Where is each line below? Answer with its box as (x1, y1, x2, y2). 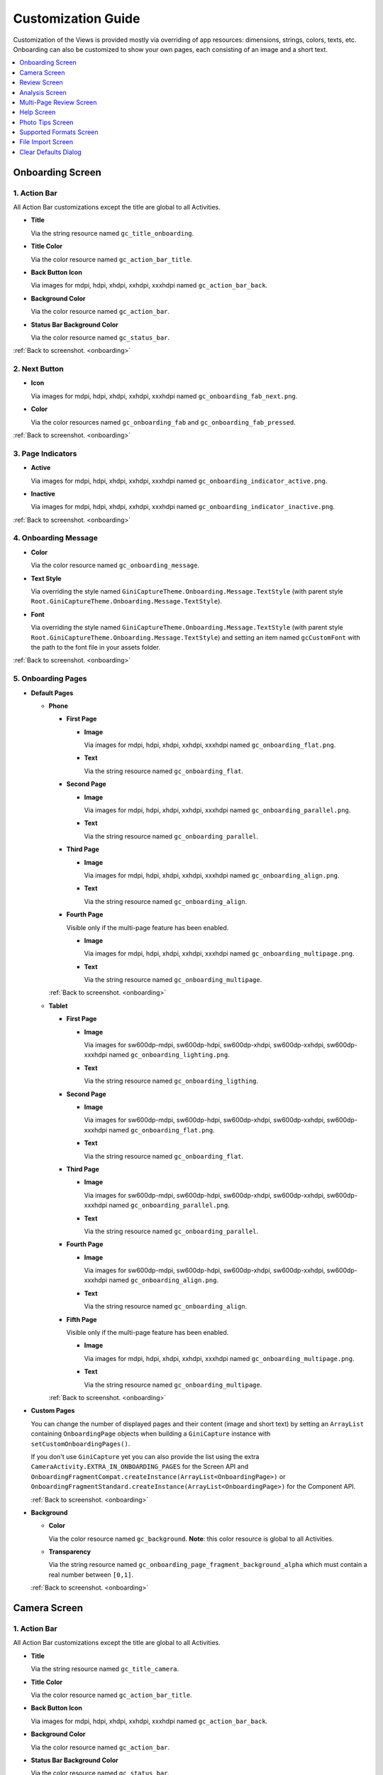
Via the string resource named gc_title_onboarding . (30, 229, 194, 237)
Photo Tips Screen (19, 118, 74, 126)
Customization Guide (13, 11, 140, 26)
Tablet (48, 1001, 68, 1010)
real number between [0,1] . (48, 1570, 134, 1579)
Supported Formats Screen (19, 128, 99, 136)
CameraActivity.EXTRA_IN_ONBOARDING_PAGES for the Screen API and (30, 1463, 248, 1471)
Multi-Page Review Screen (19, 98, 97, 106)
